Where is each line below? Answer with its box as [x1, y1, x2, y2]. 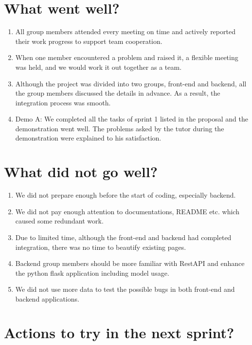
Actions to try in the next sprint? [4, 322, 234, 342]
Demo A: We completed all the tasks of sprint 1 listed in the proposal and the [15, 114, 248, 124]
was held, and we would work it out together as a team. [15, 61, 182, 72]
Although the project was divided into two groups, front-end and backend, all [15, 78, 247, 88]
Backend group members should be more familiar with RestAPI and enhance [15, 258, 245, 268]
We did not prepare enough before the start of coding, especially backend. [15, 190, 236, 200]
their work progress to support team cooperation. [15, 36, 162, 46]
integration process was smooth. [15, 97, 111, 107]
